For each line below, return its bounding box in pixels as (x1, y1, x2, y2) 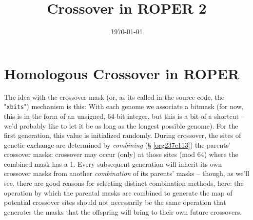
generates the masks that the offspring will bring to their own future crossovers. (4, 206, 242, 217)
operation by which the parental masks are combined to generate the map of (4, 187, 233, 198)
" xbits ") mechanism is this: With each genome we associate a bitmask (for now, (4, 101, 244, 111)
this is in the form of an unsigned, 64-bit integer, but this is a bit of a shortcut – (4, 110, 245, 121)
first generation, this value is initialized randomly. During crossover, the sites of (4, 130, 241, 140)
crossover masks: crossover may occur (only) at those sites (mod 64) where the (4, 149, 238, 159)
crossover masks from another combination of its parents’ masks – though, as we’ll (4, 168, 250, 178)
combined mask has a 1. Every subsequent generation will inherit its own (4, 158, 222, 169)
